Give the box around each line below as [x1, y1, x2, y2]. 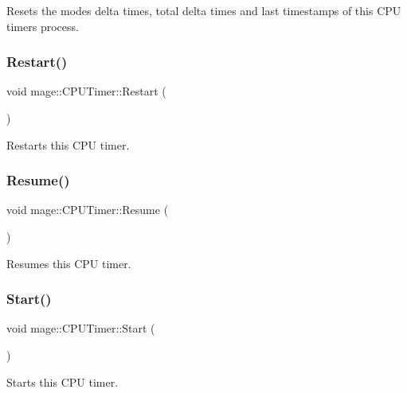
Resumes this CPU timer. [6, 255, 131, 271]
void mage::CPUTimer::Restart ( [6, 83, 166, 99]
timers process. [6, 18, 79, 34]
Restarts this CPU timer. [6, 136, 130, 153]
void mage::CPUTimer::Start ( [6, 320, 155, 337]
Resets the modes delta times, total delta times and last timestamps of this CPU [6, 2, 401, 18]
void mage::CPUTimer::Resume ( [6, 201, 169, 218]
